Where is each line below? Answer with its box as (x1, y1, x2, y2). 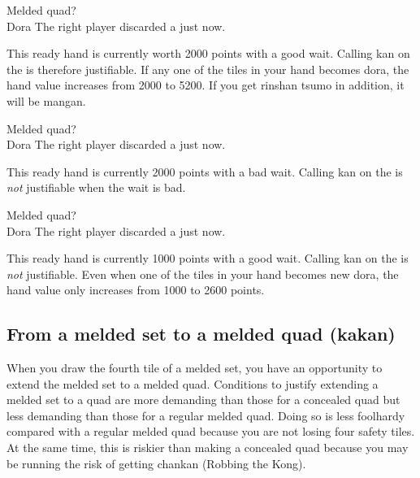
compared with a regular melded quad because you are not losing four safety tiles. (6, 423, 415, 440)
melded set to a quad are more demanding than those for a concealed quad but (6, 391, 401, 408)
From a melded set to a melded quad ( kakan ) (6, 321, 396, 346)
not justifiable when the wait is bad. (6, 179, 186, 196)
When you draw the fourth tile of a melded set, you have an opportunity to (6, 359, 383, 376)
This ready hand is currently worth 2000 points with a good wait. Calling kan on (6, 45, 410, 62)
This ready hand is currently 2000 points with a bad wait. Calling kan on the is (6, 163, 403, 180)
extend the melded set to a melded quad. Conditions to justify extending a (6, 375, 379, 392)
